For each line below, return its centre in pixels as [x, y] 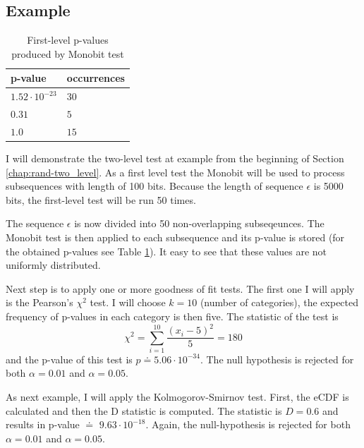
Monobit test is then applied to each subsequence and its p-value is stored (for [175, 237]
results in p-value [43, 424]
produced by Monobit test [68, 53]
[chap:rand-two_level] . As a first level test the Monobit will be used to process [175, 172]
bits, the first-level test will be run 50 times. [101, 199]
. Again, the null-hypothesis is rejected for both [248, 424]
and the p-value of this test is [69, 359]
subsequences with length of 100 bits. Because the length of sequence [154, 186]
